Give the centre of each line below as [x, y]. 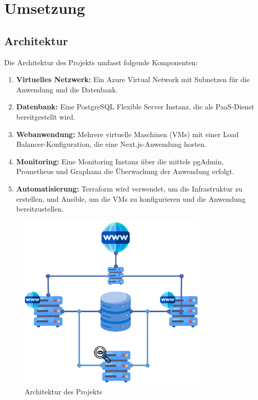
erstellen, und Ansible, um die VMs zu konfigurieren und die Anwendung [131, 198]
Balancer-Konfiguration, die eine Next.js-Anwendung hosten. [111, 144]
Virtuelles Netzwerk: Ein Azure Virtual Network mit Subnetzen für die [133, 79]
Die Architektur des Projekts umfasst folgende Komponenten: [101, 62]
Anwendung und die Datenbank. [67, 89]
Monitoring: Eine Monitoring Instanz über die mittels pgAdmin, [120, 161]
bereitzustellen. [40, 209]
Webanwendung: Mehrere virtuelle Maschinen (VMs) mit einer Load [127, 134]
